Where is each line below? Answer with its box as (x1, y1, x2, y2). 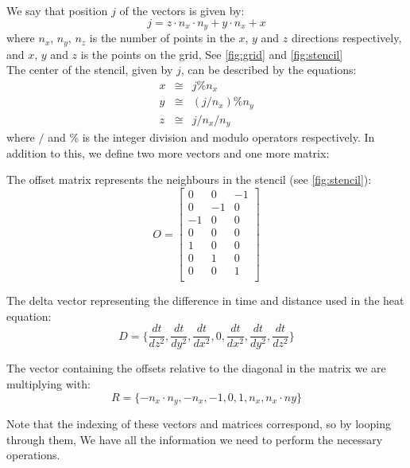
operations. (6, 447, 60, 463)
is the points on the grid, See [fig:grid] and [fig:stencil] (80, 45, 343, 62)
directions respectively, (292, 29, 402, 46)
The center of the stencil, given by (6, 61, 173, 78)
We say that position (6, 2, 108, 18)
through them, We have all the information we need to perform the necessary (6, 431, 383, 447)
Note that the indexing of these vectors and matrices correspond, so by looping (6, 415, 391, 432)
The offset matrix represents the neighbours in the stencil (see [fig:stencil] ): (6, 171, 372, 188)
